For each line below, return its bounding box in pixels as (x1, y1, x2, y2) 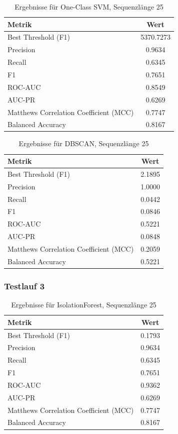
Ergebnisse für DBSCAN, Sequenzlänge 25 (18, 138, 149, 149)
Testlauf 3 (4, 279, 45, 292)
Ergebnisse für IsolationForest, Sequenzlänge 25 (11, 299, 156, 310)
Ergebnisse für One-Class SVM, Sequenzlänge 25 (14, 2, 163, 12)
